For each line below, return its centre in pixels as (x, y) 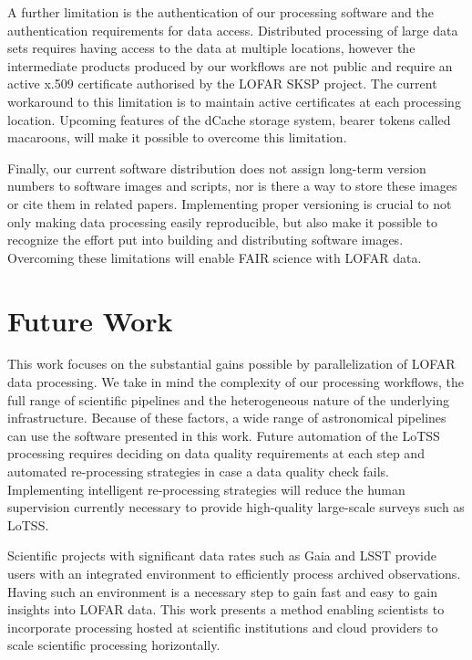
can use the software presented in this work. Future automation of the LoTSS (224, 435)
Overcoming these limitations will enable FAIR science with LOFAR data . (215, 257)
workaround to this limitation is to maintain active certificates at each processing (234, 101)
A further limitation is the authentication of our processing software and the (221, 12)
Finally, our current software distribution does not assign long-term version (217, 168)
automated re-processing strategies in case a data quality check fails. (198, 471)
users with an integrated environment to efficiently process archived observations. (234, 573)
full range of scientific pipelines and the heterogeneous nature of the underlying (228, 399)
